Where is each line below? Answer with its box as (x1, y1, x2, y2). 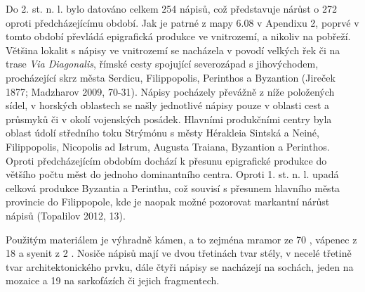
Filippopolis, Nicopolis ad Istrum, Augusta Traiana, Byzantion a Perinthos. (6, 139, 330, 153)
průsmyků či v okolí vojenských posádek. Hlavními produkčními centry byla (6, 111, 332, 126)
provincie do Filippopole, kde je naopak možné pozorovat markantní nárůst (6, 194, 330, 209)
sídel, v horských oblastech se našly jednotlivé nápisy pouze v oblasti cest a (6, 98, 330, 113)
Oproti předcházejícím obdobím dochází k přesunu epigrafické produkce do (6, 153, 327, 167)
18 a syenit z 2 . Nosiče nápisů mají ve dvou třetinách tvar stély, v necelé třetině (6, 246, 352, 260)
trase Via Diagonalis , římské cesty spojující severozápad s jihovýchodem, (6, 56, 319, 71)
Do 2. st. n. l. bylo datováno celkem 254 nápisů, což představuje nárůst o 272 (6, 1, 337, 15)
